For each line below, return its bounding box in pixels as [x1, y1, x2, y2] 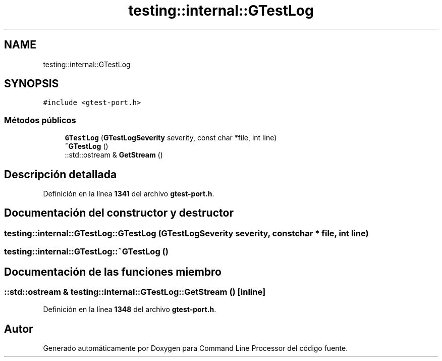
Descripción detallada [4, 168, 117, 181]
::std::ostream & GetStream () [65, 150, 163, 160]
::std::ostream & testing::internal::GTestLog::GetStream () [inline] [4, 287, 266, 297]
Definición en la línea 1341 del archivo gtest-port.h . [43, 189, 214, 198]
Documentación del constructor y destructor [4, 207, 234, 220]
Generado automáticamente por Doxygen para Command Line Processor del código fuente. [43, 344, 348, 353]
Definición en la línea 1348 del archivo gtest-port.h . [43, 305, 216, 314]
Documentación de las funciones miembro [4, 265, 222, 278]
